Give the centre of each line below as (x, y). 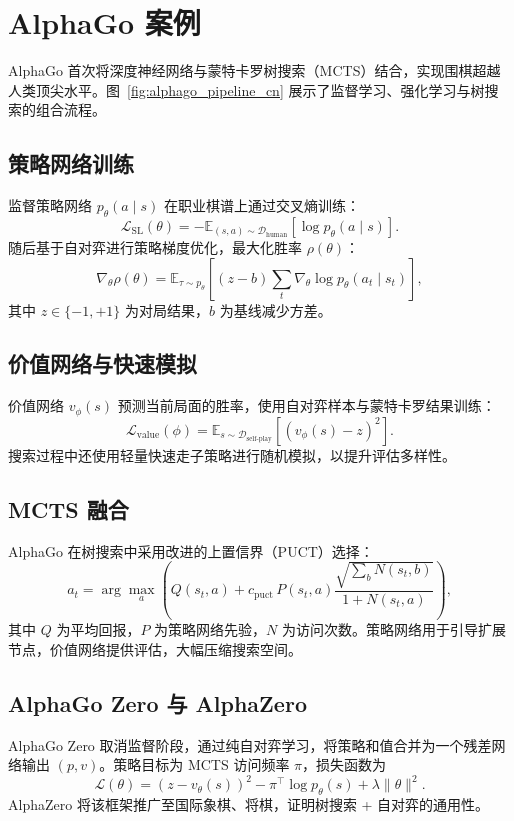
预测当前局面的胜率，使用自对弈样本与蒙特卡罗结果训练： (306, 405)
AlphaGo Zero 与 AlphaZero (157, 702)
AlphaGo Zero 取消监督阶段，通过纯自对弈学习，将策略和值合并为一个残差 (250, 744)
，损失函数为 (344, 764)
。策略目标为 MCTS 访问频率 (194, 764)
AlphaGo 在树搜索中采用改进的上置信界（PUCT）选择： (191, 550)
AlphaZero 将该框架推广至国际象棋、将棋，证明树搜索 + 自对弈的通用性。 (249, 804)
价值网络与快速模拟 (102, 363)
